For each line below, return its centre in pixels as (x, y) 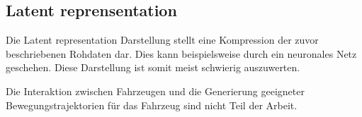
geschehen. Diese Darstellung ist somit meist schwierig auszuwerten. (153, 67)
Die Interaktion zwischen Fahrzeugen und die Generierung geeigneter (155, 91)
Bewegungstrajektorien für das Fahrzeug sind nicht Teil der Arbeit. (152, 105)
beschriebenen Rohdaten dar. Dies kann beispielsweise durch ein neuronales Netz (181, 53)
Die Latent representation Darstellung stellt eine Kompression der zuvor (162, 40)
